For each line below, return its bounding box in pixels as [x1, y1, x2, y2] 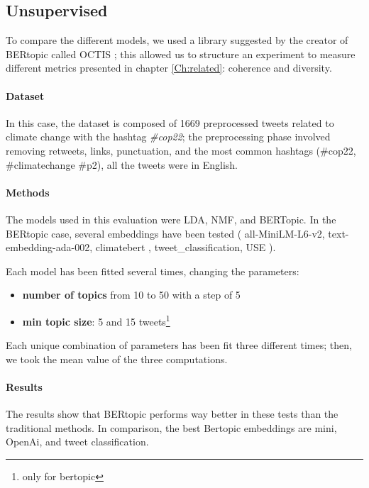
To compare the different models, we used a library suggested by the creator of [6, 33, 348, 48]
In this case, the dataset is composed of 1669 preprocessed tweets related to [6, 115, 334, 130]
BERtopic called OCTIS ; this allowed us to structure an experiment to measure [6, 46, 356, 61]
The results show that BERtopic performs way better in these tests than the [6, 406, 338, 421]
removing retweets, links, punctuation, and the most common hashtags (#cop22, [6, 143, 356, 157]
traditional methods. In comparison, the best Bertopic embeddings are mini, [6, 420, 337, 435]
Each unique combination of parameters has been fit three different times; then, [6, 338, 352, 353]
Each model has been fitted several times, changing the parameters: [6, 263, 299, 278]
